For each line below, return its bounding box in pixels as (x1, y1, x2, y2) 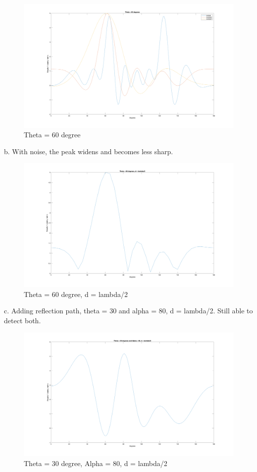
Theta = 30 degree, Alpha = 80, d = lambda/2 (24, 458, 167, 468)
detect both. (4, 315, 41, 325)
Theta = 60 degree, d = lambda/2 (24, 289, 128, 299)
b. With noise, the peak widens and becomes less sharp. (4, 146, 173, 156)
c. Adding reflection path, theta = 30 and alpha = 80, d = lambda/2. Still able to (4, 305, 253, 316)
